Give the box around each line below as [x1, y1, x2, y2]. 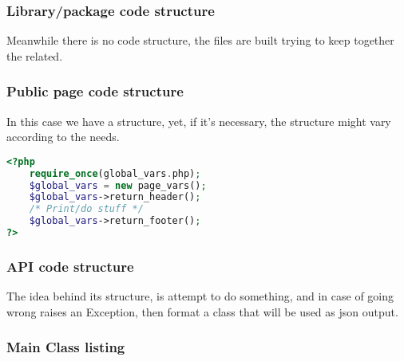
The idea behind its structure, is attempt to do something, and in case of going [6, 288, 394, 304]
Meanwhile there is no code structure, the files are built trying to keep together [6, 32, 394, 49]
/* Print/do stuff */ [29, 203, 144, 215]
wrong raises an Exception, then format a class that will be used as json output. [6, 303, 398, 320]
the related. [6, 47, 63, 64]
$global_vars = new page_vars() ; [29, 179, 207, 191]
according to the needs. [6, 128, 120, 145]
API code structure [6, 256, 134, 276]
